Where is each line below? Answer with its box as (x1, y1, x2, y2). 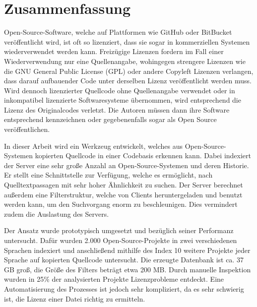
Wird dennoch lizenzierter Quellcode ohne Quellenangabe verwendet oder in (4, 85, 235, 95)
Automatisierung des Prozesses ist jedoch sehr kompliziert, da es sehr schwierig (4, 283, 244, 294)
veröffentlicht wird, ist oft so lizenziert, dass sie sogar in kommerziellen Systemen (4, 36, 250, 47)
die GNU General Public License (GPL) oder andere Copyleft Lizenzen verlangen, (4, 65, 254, 76)
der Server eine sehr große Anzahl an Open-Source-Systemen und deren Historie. (4, 160, 249, 170)
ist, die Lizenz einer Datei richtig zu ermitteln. (4, 293, 145, 304)
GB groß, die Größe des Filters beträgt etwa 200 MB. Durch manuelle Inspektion (4, 264, 251, 274)
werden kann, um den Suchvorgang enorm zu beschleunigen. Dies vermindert (4, 199, 238, 209)
